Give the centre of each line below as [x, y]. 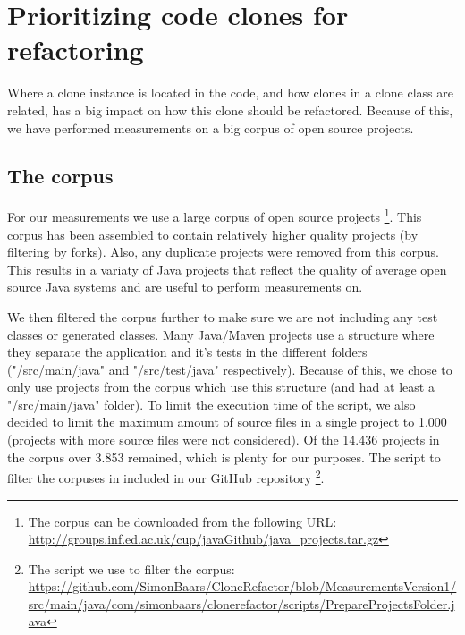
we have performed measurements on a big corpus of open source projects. [211, 127]
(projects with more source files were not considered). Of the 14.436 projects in [224, 440]
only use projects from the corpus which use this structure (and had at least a [221, 387]
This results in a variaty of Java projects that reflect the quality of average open [227, 269]
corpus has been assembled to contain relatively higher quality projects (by [213, 234]
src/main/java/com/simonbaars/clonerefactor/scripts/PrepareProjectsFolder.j [241, 603]
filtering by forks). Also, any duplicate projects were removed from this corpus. [223, 252]
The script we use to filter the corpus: [131, 568]
